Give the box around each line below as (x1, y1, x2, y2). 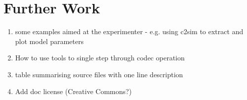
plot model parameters (15, 36, 84, 46)
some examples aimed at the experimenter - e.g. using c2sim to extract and (15, 26, 244, 37)
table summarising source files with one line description (15, 69, 183, 79)
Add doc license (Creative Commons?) (15, 86, 132, 96)
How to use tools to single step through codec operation (15, 52, 185, 63)
